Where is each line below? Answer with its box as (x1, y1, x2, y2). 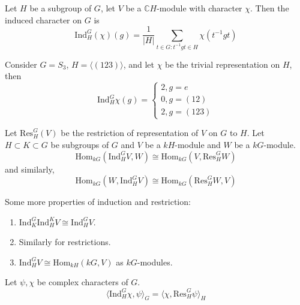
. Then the (250, 2, 289, 14)
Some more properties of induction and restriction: (5, 195, 191, 208)
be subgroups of (50, 138, 109, 150)
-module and (175, 138, 221, 150)
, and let (123, 58, 154, 70)
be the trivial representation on (165, 58, 280, 70)
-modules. (137, 255, 173, 268)
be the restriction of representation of (61, 126, 199, 139)
